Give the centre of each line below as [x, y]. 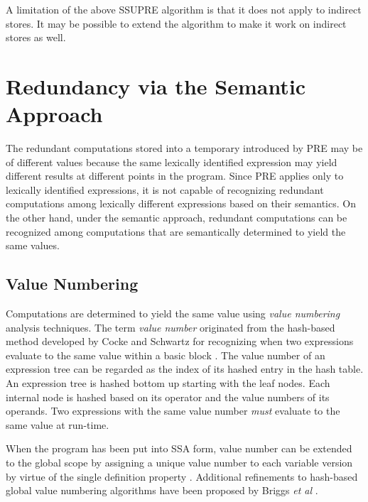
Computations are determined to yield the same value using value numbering [173, 313]
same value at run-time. [58, 424]
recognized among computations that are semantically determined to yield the [176, 231]
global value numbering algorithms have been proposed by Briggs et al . [162, 490]
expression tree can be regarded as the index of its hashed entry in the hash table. [185, 369]
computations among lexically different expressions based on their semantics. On [181, 203]
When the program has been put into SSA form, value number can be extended [179, 448]
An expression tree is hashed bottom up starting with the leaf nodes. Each [168, 383]
